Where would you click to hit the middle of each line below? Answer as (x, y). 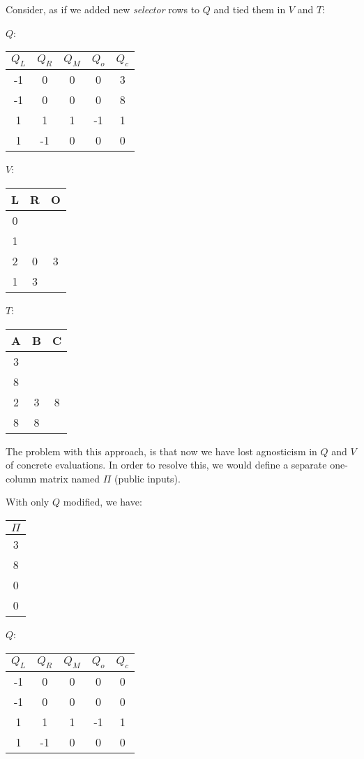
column (21, 478)
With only (28, 502)
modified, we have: (103, 502)
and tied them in (250, 9)
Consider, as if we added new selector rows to (103, 9)
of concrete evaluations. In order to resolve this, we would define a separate (166, 465)
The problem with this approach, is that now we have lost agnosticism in (161, 451)
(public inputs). (147, 478)
